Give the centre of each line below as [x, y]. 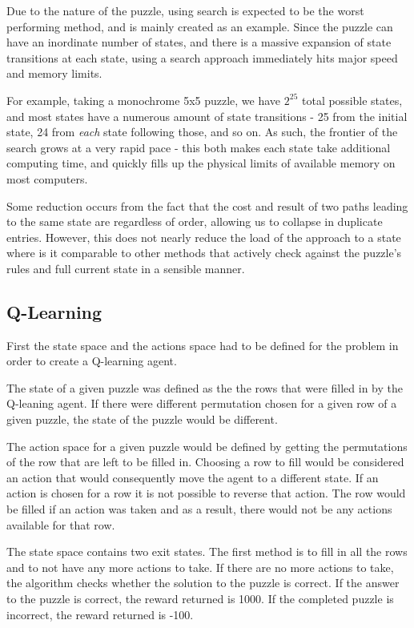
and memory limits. [54, 73]
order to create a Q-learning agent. [92, 361]
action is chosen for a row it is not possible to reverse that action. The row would [206, 493]
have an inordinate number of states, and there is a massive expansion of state [199, 42]
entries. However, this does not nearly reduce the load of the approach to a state [204, 237]
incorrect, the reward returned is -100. [100, 614]
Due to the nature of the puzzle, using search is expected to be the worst [185, 10]
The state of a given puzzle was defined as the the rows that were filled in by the [205, 387]
